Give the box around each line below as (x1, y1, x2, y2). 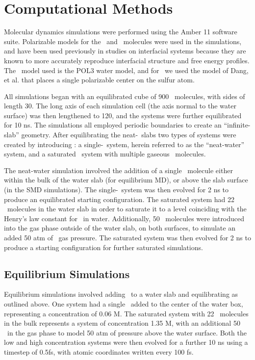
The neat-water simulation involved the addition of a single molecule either (4, 165, 233, 175)
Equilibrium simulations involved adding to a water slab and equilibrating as (4, 289, 238, 299)
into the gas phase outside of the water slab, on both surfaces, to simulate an (4, 223, 235, 233)
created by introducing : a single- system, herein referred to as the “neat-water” (4, 139, 245, 149)
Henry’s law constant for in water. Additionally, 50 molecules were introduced (4, 213, 245, 223)
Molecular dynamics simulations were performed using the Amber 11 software (4, 26, 237, 37)
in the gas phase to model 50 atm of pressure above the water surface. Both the (7, 327, 247, 337)
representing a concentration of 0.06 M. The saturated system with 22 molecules (4, 308, 249, 318)
